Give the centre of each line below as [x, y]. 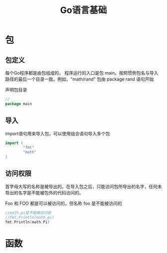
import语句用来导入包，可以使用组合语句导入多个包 [58, 133]
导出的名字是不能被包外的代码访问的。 [44, 193]
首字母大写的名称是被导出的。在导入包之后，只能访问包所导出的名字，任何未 [83, 186]
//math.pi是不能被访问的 [28, 213]
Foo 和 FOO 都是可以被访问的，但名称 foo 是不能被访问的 [64, 203]
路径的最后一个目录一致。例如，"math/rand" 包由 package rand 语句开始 [80, 79]
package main [19, 104]
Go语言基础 [83, 10]
